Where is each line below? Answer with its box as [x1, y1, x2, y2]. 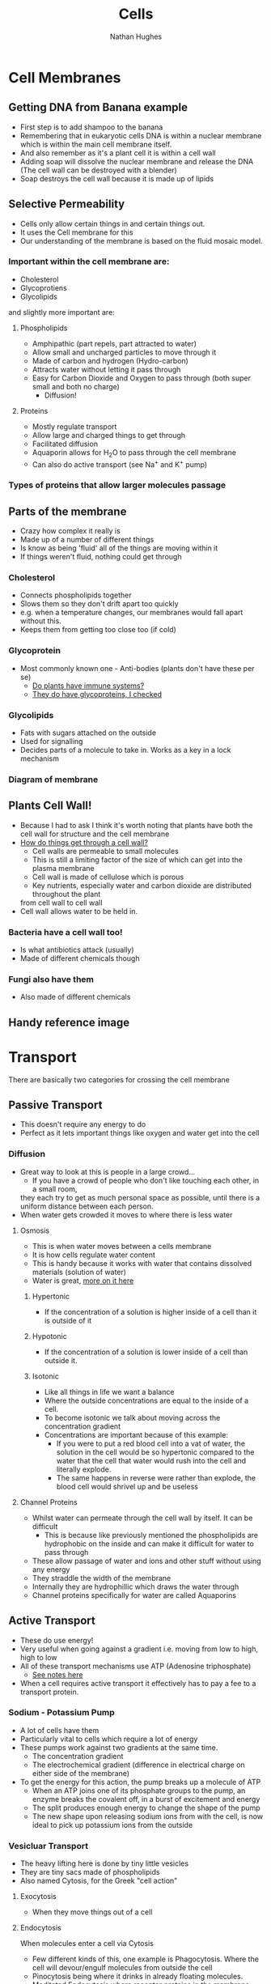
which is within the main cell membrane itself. [19, 139, 172, 149]
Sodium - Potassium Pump [8, 1707, 115, 1718]
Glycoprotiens [19, 283, 67, 292]
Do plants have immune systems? [32, 681, 145, 690]
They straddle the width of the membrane [32, 1573, 171, 1583]
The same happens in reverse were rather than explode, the [56, 1472, 256, 1482]
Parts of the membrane [8, 504, 127, 518]
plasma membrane [32, 863, 95, 873]
